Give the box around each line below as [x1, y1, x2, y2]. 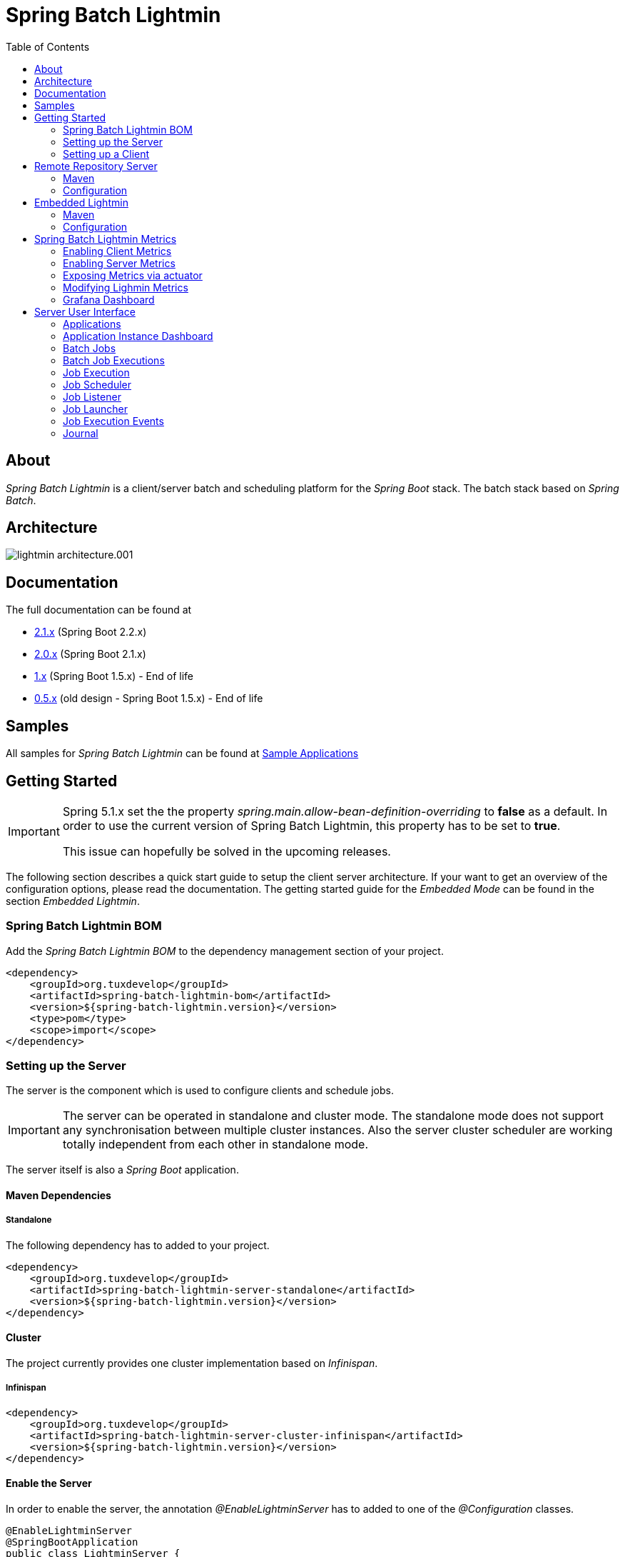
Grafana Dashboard [63, 293, 155, 306]
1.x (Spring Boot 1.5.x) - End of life [34, 670, 194, 683]
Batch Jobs [63, 341, 116, 354]
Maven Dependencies [6, 1189, 111, 1202]
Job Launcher [63, 402, 128, 415]
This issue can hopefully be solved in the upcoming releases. [62, 843, 391, 858]
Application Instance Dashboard [63, 329, 213, 342]
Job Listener [63, 390, 121, 403]
